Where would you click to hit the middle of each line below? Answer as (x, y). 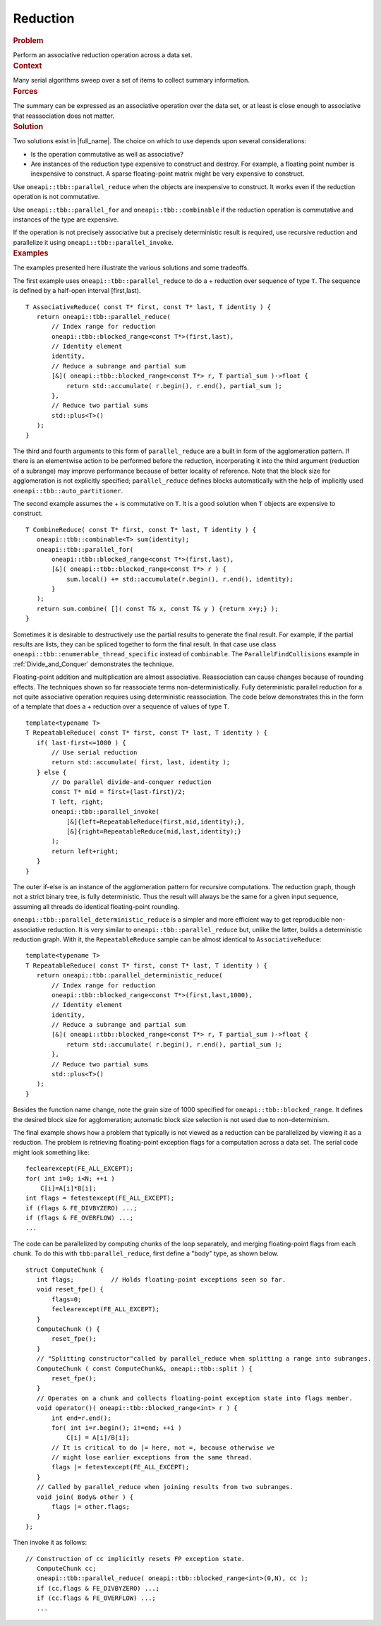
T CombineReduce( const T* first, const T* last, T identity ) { (141, 530)
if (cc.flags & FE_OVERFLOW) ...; (96, 1598)
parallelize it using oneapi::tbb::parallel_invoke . (93, 242)
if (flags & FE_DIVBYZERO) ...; (81, 1208)
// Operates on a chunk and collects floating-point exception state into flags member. (194, 1398)
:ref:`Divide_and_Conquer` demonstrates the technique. (93, 664)
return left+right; (85, 851)
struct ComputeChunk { (65, 1270)
